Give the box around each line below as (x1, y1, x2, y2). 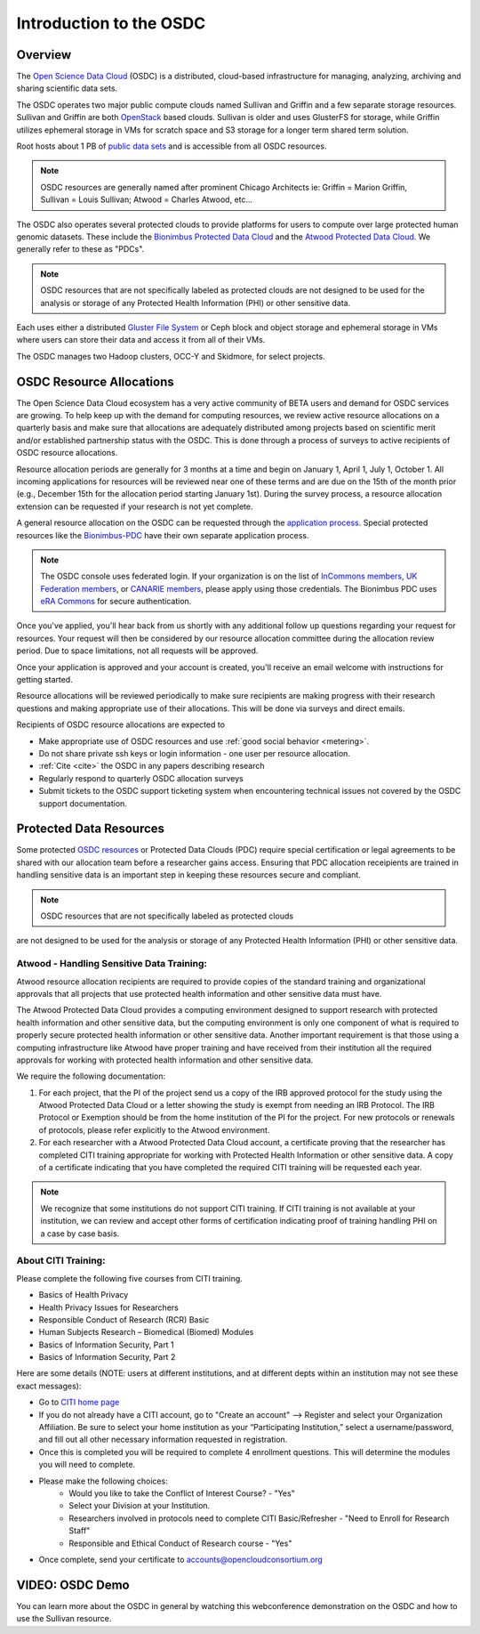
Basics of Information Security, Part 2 (38, 1352, 176, 1363)
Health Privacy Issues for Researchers (38, 1302, 180, 1313)
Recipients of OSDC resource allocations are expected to (16, 719, 226, 730)
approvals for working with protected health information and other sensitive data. (16, 1055, 314, 1065)
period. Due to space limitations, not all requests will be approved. (16, 645, 259, 656)
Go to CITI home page (38, 1397, 120, 1408)
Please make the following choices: (38, 1476, 168, 1486)
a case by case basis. (40, 1228, 120, 1239)
